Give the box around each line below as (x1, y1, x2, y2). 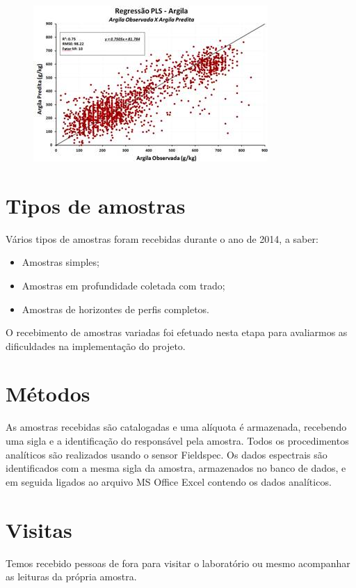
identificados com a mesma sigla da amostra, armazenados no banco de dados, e (6, 461, 346, 475)
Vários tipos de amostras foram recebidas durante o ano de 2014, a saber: (6, 231, 318, 246)
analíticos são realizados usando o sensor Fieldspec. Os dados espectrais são (6, 447, 327, 461)
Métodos (6, 379, 90, 408)
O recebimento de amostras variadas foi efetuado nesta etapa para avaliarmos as (6, 325, 348, 340)
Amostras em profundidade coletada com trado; (22, 278, 225, 292)
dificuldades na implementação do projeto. (6, 338, 186, 353)
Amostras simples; (22, 255, 99, 269)
